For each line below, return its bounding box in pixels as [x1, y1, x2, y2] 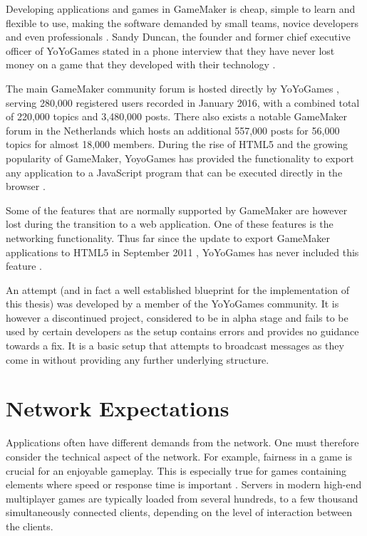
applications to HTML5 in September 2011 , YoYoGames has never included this [6, 244, 359, 259]
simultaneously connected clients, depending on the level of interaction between [6, 505, 352, 520]
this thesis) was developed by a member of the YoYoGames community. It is [6, 296, 339, 311]
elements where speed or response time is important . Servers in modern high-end [6, 477, 362, 492]
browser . [6, 179, 46, 194]
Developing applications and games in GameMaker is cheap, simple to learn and [6, 1, 356, 16]
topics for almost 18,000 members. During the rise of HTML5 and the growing [6, 137, 348, 152]
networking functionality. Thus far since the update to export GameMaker [6, 230, 331, 245]
